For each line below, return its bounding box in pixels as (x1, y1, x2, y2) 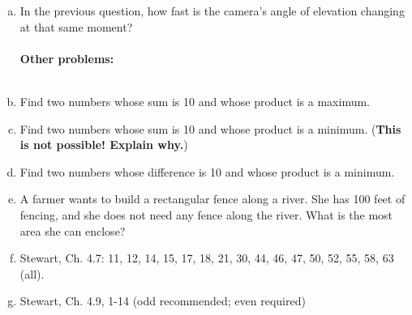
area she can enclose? (19, 222, 126, 239)
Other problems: (19, 49, 114, 66)
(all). (19, 265, 45, 282)
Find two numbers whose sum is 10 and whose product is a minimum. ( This (19, 120, 401, 137)
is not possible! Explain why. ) (19, 136, 188, 153)
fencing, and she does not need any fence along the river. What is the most (19, 206, 393, 223)
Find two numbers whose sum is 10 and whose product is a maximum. (19, 92, 370, 109)
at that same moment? (19, 18, 133, 35)
